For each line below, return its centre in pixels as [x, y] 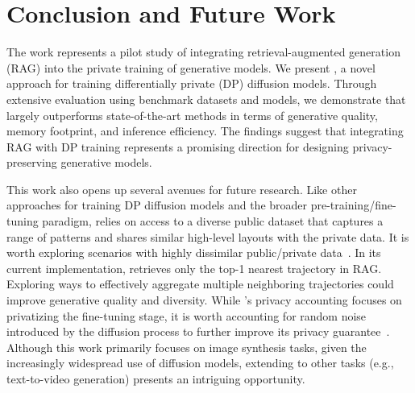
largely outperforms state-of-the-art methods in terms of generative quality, [192, 115]
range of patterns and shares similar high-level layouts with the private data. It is [208, 236]
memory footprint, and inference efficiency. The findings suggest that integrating [205, 131]
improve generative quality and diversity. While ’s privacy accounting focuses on [204, 300]
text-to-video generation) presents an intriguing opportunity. [156, 379]
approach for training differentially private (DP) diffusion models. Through [192, 83]
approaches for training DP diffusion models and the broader [157, 205]
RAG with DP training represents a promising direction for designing [178, 146]
